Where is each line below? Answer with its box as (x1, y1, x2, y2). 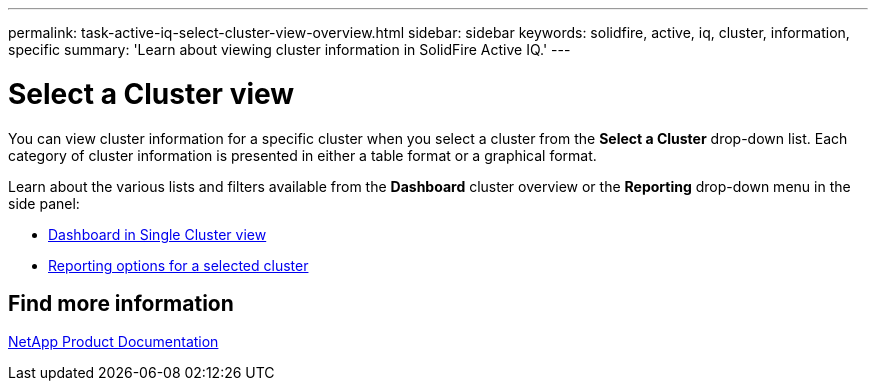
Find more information (8, 290, 234, 316)
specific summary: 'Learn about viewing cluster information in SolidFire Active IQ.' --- (8, 41, 571, 58)
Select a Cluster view (8, 76, 295, 111)
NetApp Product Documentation (8, 333, 219, 351)
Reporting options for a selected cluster (48, 256, 309, 274)
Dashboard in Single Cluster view (48, 225, 267, 243)
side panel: (8, 194, 80, 212)
